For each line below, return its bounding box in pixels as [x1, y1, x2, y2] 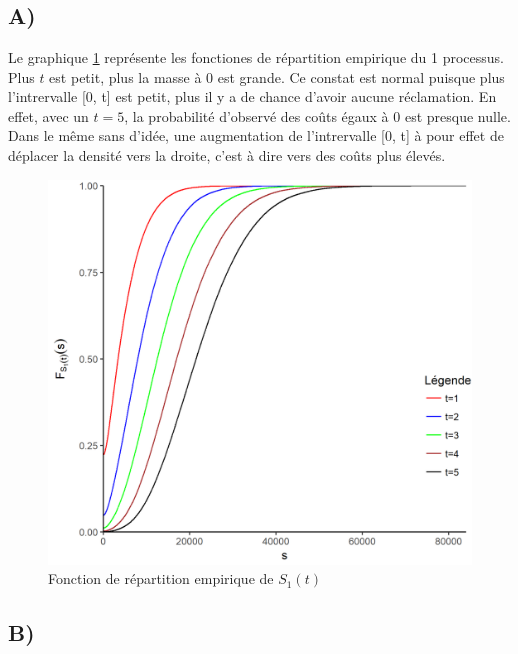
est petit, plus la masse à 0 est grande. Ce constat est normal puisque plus [49, 66, 505, 87]
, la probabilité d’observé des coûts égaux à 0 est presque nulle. [124, 105, 511, 126]
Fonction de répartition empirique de [48, 568, 274, 589]
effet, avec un [8, 105, 89, 126]
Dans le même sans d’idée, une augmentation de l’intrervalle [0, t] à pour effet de [8, 125, 504, 146]
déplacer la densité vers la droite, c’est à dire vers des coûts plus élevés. [8, 144, 446, 165]
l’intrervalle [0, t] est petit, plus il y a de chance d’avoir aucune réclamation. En [8, 86, 497, 107]
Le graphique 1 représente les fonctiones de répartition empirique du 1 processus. [8, 47, 504, 67]
